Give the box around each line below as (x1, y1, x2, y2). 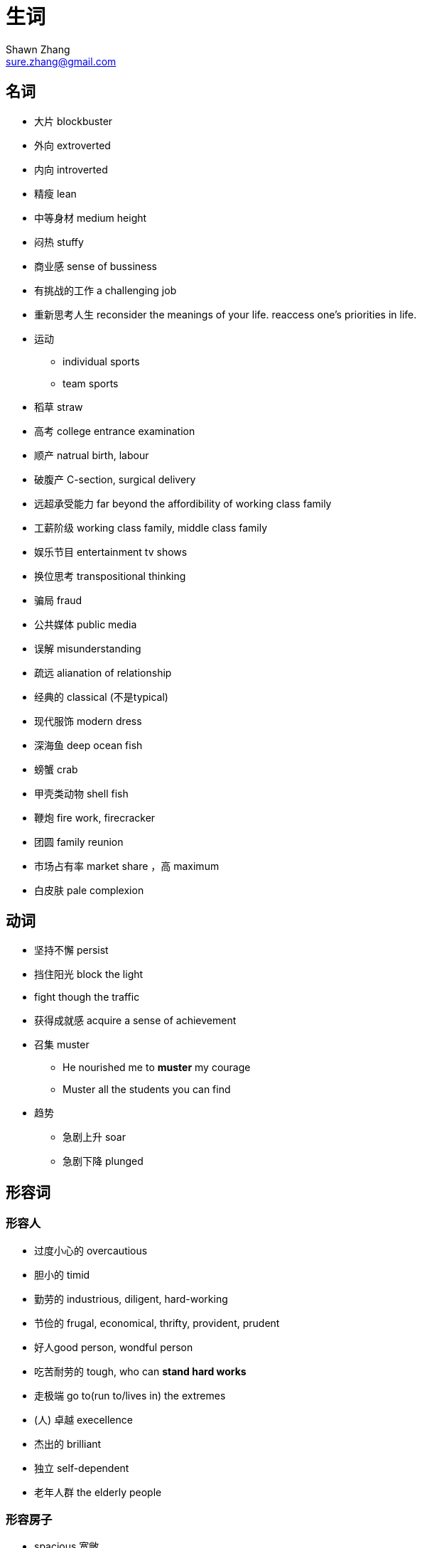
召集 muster (34, 1038, 90, 1051)
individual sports (63, 355, 140, 367)
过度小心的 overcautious (34, 1244, 148, 1257)
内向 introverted (34, 163, 108, 176)
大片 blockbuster (34, 114, 113, 127)
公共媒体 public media (34, 618, 137, 630)
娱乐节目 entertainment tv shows (34, 545, 188, 558)
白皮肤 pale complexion (34, 883, 144, 896)
